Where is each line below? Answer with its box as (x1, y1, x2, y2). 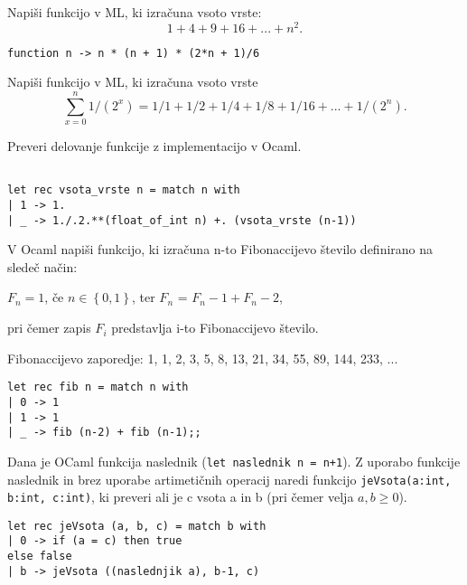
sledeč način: (7, 257, 78, 276)
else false (7, 550, 72, 563)
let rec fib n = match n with (7, 381, 189, 394)
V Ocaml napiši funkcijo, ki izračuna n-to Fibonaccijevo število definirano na (7, 240, 434, 259)
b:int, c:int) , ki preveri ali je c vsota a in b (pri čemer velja (7, 487, 354, 506)
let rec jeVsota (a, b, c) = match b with (7, 519, 266, 533)
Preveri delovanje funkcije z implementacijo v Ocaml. (7, 137, 302, 156)
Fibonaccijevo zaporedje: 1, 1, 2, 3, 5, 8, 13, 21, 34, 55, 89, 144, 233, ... (7, 348, 398, 367)
